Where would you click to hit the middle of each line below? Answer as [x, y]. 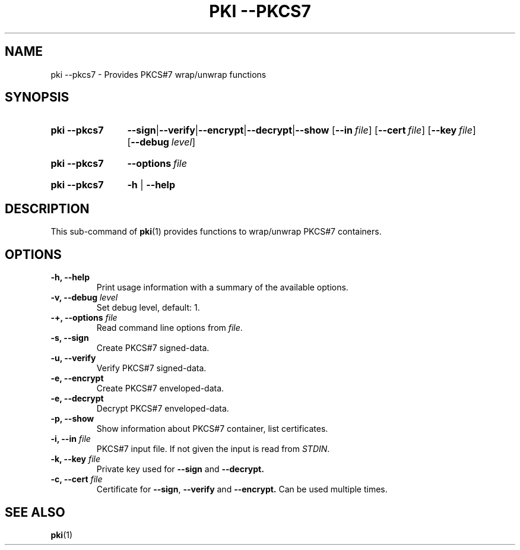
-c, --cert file [77, 479]
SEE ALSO [35, 512]
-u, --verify [73, 358]
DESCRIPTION [47, 208]
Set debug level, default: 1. [148, 308]
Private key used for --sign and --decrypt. [180, 469]
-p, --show [72, 419]
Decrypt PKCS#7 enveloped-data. [163, 409]
